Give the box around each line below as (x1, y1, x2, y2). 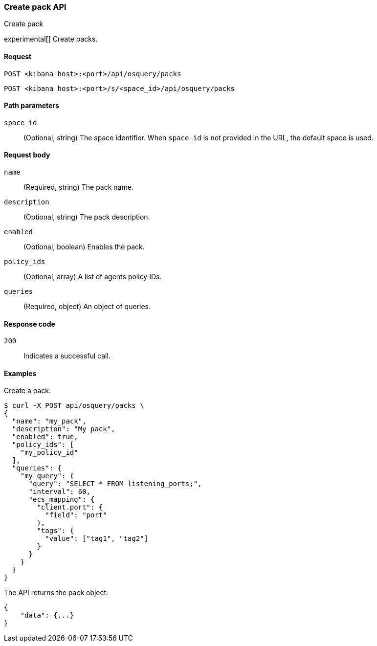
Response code (4, 319, 55, 328)
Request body (4, 151, 50, 159)
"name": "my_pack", (12, 417, 87, 425)
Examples (4, 369, 37, 378)
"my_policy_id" (20, 448, 78, 457)
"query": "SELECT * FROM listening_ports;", (28, 480, 202, 488)
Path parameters (4, 101, 59, 110)
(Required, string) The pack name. (23, 183, 133, 192)
